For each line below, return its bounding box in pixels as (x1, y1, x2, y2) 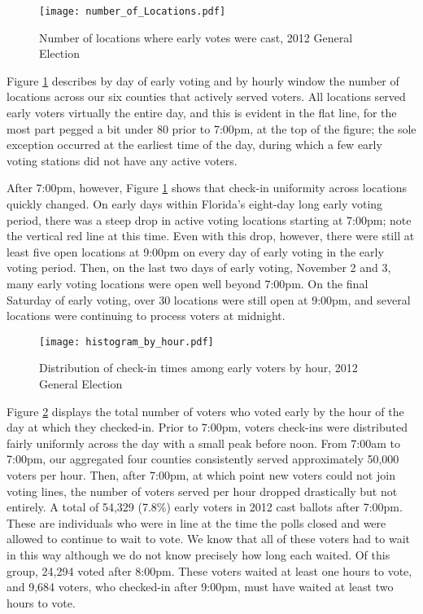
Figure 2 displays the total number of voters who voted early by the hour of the (7, 402, 404, 419)
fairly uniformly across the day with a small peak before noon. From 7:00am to (7, 434, 401, 451)
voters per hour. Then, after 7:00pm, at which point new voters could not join (7, 466, 395, 483)
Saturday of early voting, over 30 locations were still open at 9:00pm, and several (7, 291, 411, 308)
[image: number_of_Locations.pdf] (39, 6, 226, 17)
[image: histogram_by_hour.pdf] (39, 336, 214, 348)
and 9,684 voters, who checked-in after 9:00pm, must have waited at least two (7, 578, 394, 595)
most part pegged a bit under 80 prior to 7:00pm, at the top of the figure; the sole (7, 120, 416, 137)
